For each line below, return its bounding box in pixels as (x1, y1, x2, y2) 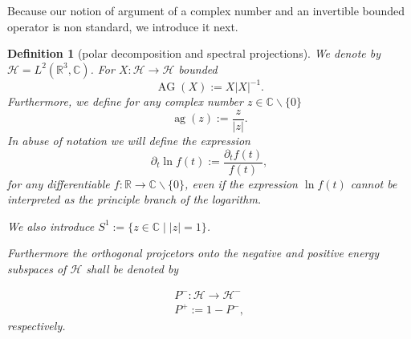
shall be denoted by (86, 260, 179, 276)
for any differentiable (7, 175, 110, 192)
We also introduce (7, 217, 95, 234)
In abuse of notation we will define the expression (7, 131, 250, 148)
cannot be (350, 175, 397, 192)
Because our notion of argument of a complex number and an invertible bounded (7, 2, 405, 18)
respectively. (7, 317, 66, 334)
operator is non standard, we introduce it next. (7, 18, 238, 34)
